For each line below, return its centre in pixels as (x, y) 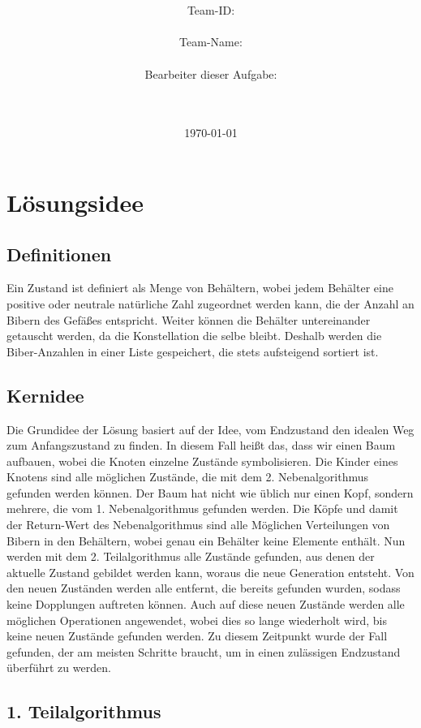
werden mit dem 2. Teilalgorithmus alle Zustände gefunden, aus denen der (191, 556)
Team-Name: (211, 42)
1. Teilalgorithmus (84, 711)
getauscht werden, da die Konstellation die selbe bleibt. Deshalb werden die (194, 336)
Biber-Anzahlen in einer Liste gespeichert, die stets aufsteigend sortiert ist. (193, 351)
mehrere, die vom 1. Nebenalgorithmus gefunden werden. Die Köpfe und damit (202, 508)
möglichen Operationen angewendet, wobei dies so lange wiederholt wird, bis (197, 620)
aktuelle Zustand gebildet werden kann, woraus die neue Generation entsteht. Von (210, 572)
